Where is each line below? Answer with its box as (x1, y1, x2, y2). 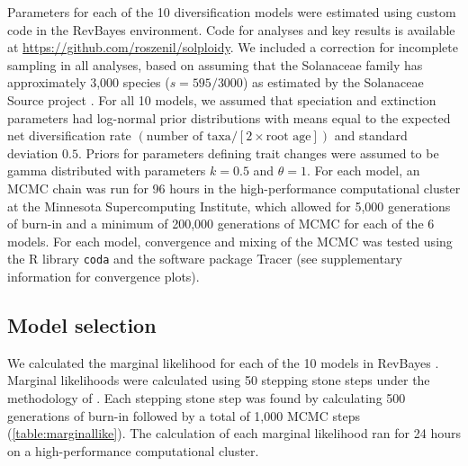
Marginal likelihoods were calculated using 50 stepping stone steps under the (7, 371, 430, 390)
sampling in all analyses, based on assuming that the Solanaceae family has (7, 55, 423, 74)
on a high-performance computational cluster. (7, 441, 259, 460)
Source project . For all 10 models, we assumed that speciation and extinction (7, 90, 436, 109)
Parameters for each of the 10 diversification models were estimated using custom (7, 3, 456, 21)
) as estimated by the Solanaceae (242, 73, 424, 92)
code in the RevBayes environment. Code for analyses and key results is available (7, 20, 455, 39)
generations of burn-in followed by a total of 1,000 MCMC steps (7, 406, 360, 425)
